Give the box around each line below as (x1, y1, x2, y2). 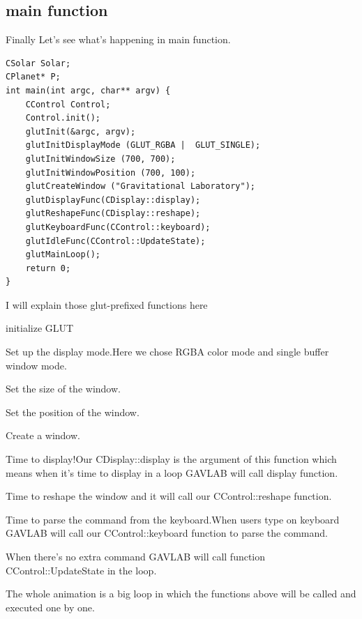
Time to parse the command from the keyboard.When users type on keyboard (6, 512, 340, 526)
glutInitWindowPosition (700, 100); (25, 167, 196, 178)
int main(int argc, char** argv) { (6, 85, 171, 95)
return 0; (25, 263, 71, 273)
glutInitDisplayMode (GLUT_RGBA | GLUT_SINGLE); (25, 140, 261, 151)
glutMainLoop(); (25, 250, 101, 260)
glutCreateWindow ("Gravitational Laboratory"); (25, 181, 255, 192)
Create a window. (6, 428, 80, 443)
